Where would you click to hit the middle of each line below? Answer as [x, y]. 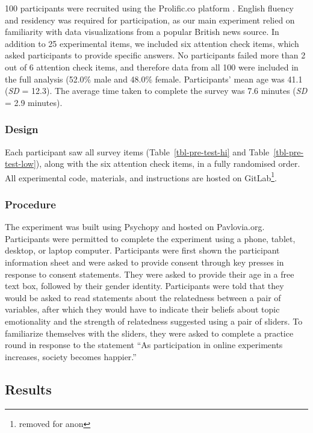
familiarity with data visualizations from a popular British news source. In [142, 32]
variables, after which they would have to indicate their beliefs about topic [142, 309]
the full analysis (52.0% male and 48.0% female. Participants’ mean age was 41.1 [154, 79]
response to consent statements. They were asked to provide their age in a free [150, 274]
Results [28, 389]
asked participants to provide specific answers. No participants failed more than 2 [155, 55]
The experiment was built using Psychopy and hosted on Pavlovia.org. [135, 227]
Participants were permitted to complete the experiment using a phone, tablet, [150, 238]
